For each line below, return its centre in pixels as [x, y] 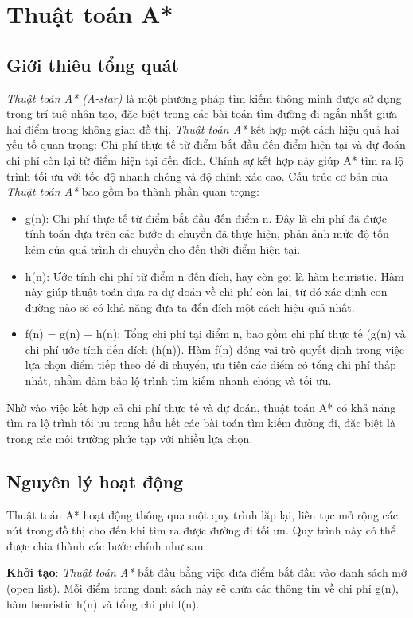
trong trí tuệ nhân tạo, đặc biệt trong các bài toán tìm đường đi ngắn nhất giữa [202, 113]
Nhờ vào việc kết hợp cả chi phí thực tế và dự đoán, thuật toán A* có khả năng [201, 407]
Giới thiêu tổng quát [93, 64]
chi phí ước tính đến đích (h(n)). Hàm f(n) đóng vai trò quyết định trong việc [214, 349]
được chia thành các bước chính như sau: [107, 545]
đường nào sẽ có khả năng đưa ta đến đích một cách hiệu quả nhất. [190, 307]
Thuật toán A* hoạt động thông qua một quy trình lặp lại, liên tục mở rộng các [203, 514]
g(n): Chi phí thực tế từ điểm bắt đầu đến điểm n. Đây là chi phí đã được [206, 218]
